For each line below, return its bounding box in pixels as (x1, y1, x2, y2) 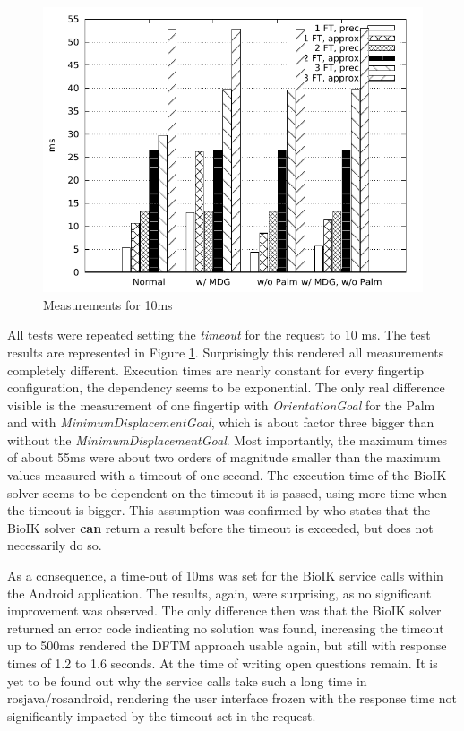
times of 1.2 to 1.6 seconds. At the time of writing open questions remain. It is (7, 654, 438, 673)
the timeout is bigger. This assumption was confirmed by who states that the (7, 501, 431, 520)
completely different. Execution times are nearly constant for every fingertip (7, 360, 424, 379)
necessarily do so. (7, 536, 102, 555)
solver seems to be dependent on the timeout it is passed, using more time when (7, 483, 447, 502)
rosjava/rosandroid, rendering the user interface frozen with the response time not (7, 689, 458, 708)
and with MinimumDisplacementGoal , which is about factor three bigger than (7, 413, 434, 432)
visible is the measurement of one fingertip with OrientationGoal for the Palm (7, 395, 435, 414)
